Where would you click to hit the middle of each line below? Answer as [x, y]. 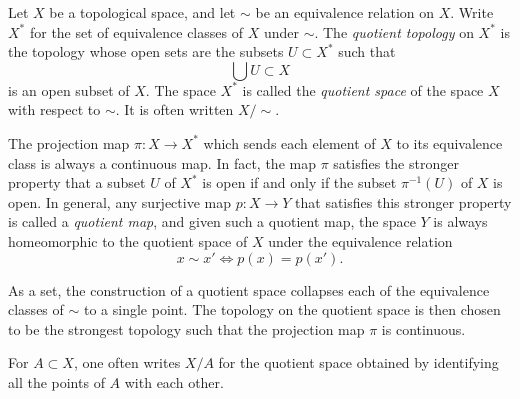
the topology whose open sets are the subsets [146, 51]
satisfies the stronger [396, 162]
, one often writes [127, 362]
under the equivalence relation [360, 240]
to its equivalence [449, 142]
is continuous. [423, 328]
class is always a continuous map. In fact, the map [162, 162]
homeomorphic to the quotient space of [128, 240]
